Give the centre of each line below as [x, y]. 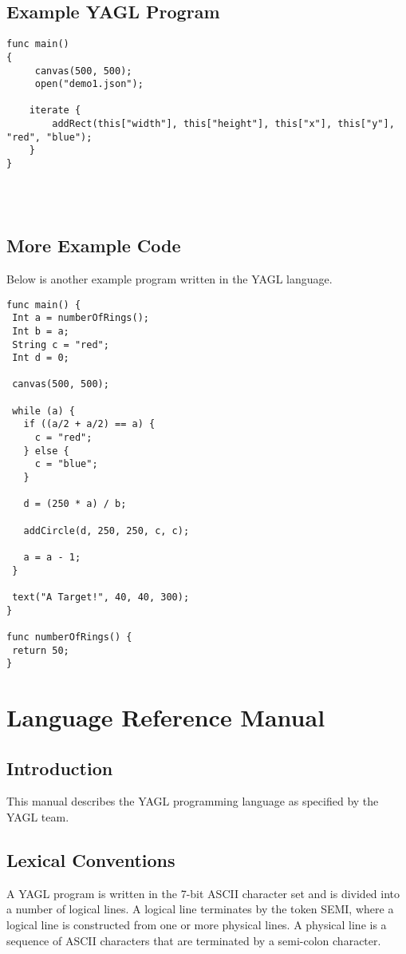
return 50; [41, 650]
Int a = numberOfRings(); [81, 318]
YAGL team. [38, 817]
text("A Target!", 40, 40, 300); [101, 597]
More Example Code [94, 245]
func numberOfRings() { [69, 637]
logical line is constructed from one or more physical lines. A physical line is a [197, 925]
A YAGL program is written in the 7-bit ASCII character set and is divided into [203, 893]
